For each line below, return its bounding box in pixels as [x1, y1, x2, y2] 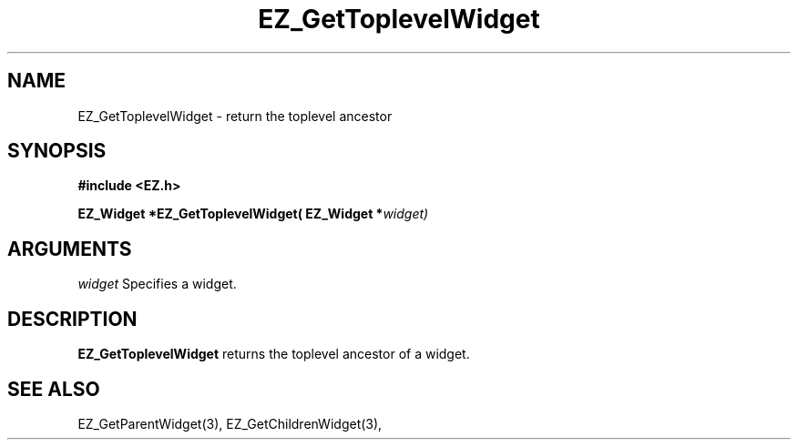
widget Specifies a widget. [77, 276, 237, 292]
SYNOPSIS [7, 139, 107, 163]
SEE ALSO [7, 377, 100, 401]
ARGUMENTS [7, 237, 132, 260]
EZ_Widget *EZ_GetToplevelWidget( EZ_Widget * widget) [77, 206, 429, 222]
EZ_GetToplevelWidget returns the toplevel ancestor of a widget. [77, 346, 470, 362]
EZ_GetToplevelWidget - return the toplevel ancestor [77, 107, 393, 124]
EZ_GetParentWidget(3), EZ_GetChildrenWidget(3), [77, 415, 383, 432]
